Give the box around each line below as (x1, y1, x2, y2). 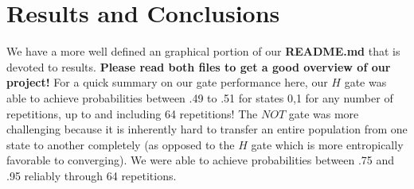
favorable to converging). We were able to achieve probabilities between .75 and (6, 152, 395, 168)
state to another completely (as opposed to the (6, 136, 235, 152)
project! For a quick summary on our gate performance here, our (6, 74, 328, 91)
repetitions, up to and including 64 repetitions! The (6, 105, 258, 121)
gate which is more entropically (251, 136, 404, 152)
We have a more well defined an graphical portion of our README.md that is (6, 43, 400, 60)
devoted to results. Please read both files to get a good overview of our (6, 58, 391, 75)
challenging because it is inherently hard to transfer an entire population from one (6, 121, 408, 137)
